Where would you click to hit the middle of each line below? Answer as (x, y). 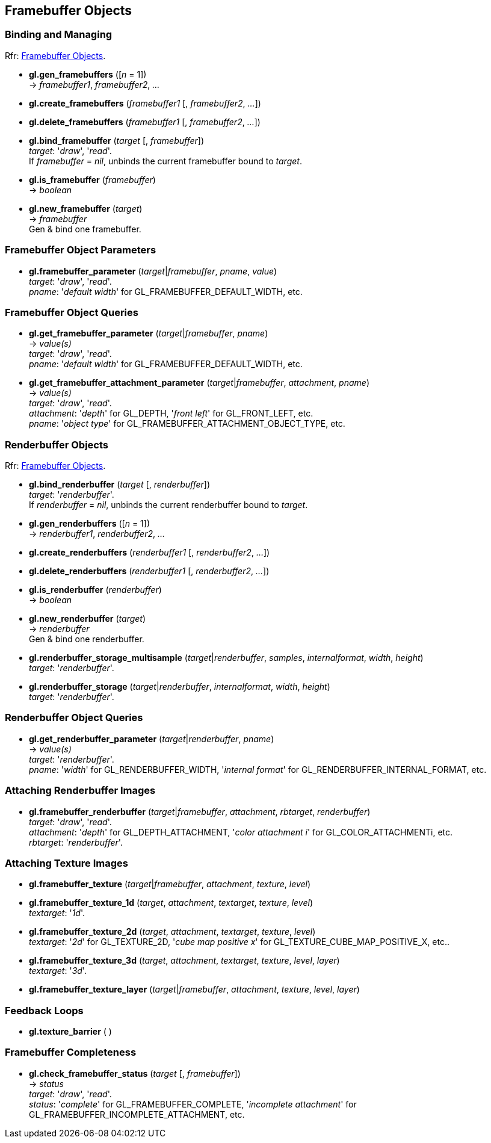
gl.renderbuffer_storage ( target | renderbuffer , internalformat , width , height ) (180, 687)
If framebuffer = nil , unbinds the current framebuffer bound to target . (165, 161)
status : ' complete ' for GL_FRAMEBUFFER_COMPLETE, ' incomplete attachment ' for (193, 1104)
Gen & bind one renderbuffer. (87, 639)
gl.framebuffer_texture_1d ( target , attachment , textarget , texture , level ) (171, 903)
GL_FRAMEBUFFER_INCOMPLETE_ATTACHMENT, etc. (137, 1114)
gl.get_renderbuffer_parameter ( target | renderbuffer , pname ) (152, 739)
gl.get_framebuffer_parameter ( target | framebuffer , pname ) (149, 333)
